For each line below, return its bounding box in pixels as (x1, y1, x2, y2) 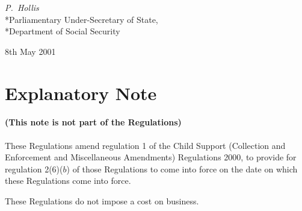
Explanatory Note (5, 80, 157, 105)
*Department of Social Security (5, 25, 120, 37)
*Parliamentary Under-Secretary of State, (5, 13, 158, 25)
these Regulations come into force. (5, 174, 131, 187)
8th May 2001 (5, 45, 56, 57)
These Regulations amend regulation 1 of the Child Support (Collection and (5, 139, 286, 151)
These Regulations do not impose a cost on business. (5, 194, 199, 207)
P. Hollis (5, 1, 39, 13)
